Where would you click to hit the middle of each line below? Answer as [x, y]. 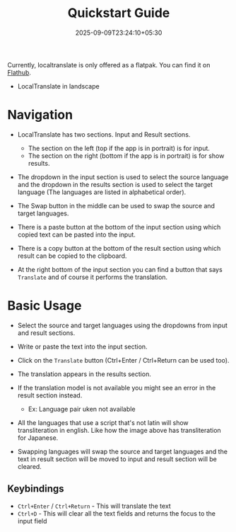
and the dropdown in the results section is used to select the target [115, 184]
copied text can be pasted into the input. [77, 234]
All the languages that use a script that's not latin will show [103, 422]
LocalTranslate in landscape [59, 86]
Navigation [40, 115]
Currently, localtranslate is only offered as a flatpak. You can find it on [109, 64]
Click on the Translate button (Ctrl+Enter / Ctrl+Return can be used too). [123, 360]
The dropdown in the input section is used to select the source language [123, 177]
